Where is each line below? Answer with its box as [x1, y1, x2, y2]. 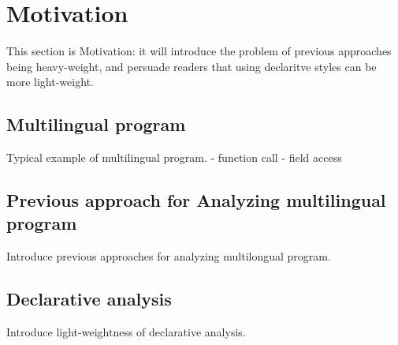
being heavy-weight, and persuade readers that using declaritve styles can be [6, 58, 377, 74]
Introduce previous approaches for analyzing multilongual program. [6, 248, 331, 264]
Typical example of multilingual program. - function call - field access [6, 149, 342, 166]
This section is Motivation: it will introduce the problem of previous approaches [6, 43, 392, 59]
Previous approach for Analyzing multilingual [6, 188, 386, 212]
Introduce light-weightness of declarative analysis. [6, 324, 246, 340]
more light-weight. [6, 73, 94, 90]
